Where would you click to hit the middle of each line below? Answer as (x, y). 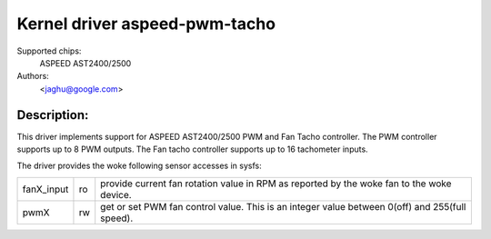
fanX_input (45, 189)
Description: (53, 115)
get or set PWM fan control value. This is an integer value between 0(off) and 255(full (283, 206)
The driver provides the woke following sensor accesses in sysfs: (140, 166)
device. (116, 194)
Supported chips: (49, 51)
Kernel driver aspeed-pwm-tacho (146, 24)
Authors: (33, 76)
